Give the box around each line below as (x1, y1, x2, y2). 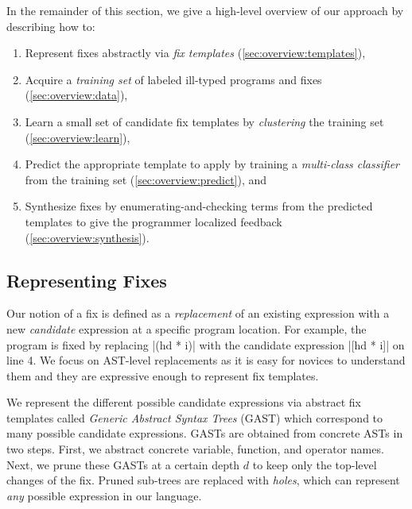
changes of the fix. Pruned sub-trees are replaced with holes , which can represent (6, 472, 400, 488)
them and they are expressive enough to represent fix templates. (6, 367, 319, 384)
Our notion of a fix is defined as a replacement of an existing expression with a (6, 305, 390, 322)
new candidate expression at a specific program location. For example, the (6, 320, 367, 337)
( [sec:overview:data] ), (25, 87, 128, 103)
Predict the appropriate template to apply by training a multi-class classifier (25, 156, 399, 172)
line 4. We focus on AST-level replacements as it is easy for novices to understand (6, 352, 406, 368)
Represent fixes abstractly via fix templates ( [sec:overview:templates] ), (25, 44, 366, 61)
